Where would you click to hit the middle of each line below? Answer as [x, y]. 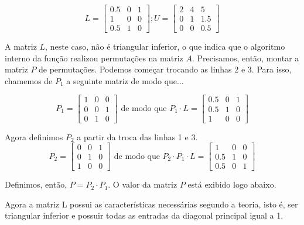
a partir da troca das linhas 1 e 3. [137, 136]
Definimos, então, [36, 184]
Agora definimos [34, 136]
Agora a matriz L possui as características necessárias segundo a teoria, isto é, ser [151, 204]
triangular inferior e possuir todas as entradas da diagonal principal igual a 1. [144, 215]
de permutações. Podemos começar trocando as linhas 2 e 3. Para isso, [165, 69]
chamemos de [29, 80]
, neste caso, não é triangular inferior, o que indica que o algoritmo [165, 46]
